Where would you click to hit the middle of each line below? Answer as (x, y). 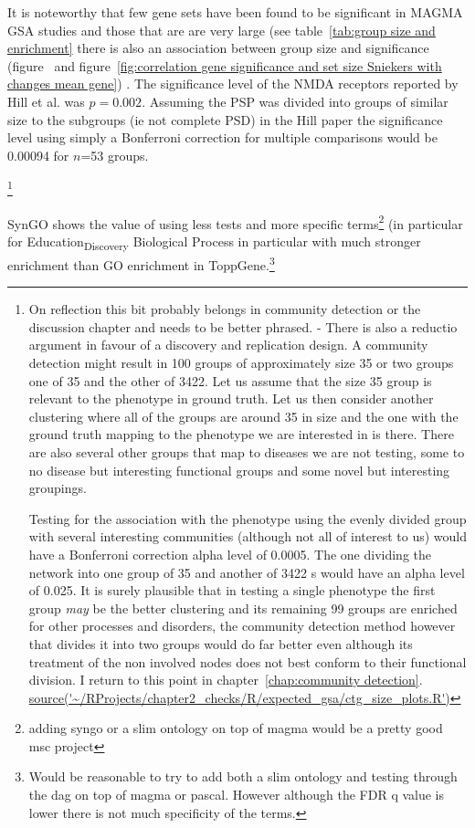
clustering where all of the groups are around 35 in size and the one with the (243, 416)
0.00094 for (38, 155)
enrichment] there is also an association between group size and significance (218, 48)
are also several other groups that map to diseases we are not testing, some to (247, 451)
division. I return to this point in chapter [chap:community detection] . (226, 680)
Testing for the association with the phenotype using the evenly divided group (248, 518)
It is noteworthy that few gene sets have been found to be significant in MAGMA (235, 12)
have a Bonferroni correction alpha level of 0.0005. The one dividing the (230, 554)
